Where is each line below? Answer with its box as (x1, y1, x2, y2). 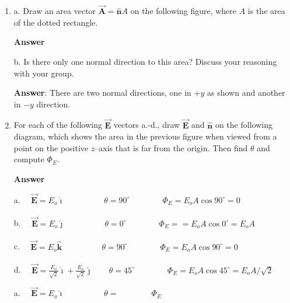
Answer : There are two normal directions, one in (13, 86, 191, 99)
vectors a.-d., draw (113, 119, 180, 131)
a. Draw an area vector (13, 5, 96, 17)
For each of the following (13, 119, 102, 131)
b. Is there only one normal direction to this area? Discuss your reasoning (13, 55, 277, 67)
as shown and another (207, 86, 285, 99)
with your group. (13, 67, 74, 79)
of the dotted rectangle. (13, 16, 98, 28)
